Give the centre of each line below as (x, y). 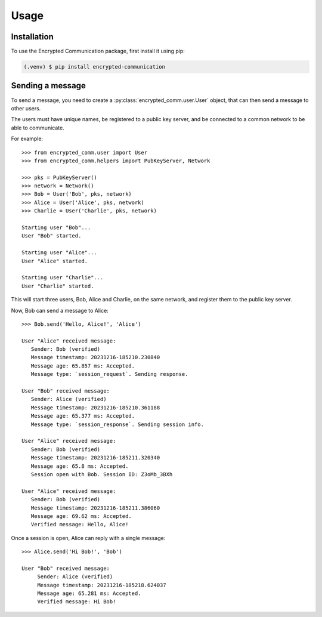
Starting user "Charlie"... (63, 278)
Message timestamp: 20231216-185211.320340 (95, 458)
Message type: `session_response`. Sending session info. (117, 424)
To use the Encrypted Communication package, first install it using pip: (98, 51)
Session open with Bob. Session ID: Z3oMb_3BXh (102, 474)
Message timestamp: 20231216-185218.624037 (102, 585)
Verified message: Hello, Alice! (80, 525)
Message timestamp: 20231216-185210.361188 (95, 408)
